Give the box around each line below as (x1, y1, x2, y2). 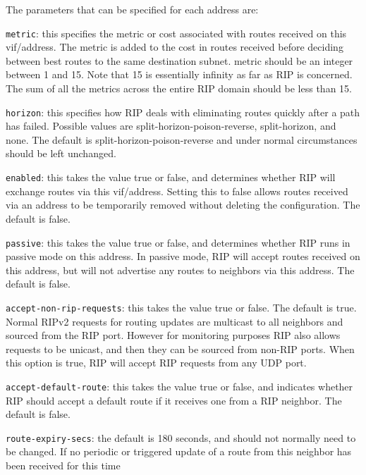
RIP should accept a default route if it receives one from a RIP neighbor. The (6, 393, 342, 407)
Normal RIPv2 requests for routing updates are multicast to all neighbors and (6, 314, 343, 328)
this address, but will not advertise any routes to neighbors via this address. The (6, 262, 355, 277)
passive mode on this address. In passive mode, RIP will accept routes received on (6, 249, 360, 264)
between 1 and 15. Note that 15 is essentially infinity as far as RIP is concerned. (6, 67, 353, 82)
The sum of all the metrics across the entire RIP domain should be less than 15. (6, 81, 352, 96)
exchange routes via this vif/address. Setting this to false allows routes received (6, 183, 348, 198)
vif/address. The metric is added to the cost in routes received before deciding (6, 39, 343, 54)
